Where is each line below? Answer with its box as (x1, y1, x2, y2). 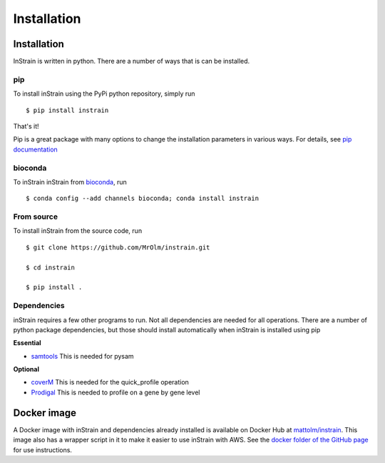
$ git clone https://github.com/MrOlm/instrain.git (26, 243, 210, 252)
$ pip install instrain (26, 106, 109, 114)
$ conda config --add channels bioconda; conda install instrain (26, 194, 260, 203)
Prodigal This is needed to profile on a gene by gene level (31, 388, 200, 397)
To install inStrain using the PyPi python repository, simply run (13, 89, 195, 98)
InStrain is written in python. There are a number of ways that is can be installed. (13, 57, 250, 66)
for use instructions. (13, 445, 73, 454)
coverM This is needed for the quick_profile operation (31, 378, 189, 387)
